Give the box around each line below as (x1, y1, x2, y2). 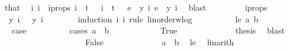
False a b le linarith (85, 35, 234, 48)
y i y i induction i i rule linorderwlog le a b (8, 12, 259, 25)
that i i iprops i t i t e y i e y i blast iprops (4, 1, 268, 13)
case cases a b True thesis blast (11, 24, 285, 36)
